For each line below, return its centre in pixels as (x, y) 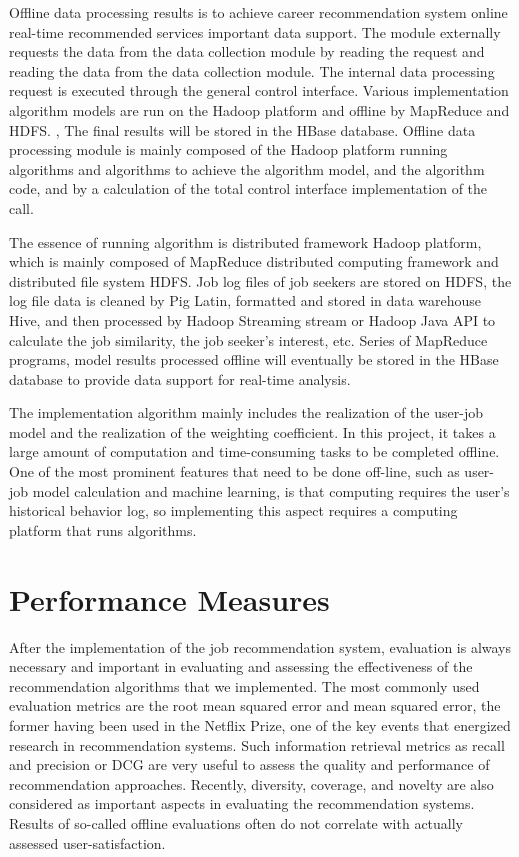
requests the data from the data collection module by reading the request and (247, 51)
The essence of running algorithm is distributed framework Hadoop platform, (245, 241)
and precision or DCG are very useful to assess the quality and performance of (249, 764)
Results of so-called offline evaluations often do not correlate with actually (236, 822)
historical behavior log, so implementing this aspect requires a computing (233, 510)
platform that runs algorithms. (103, 529)
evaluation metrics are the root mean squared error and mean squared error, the (255, 705)
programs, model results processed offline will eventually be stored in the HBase (254, 359)
